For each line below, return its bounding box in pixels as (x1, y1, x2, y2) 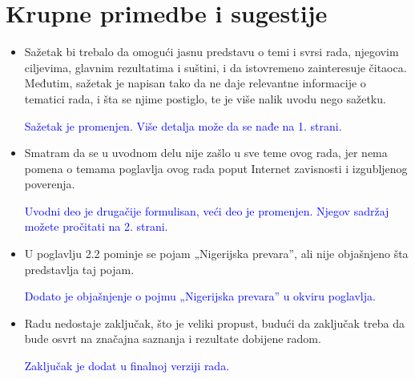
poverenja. (24, 175, 75, 192)
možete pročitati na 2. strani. (24, 218, 168, 235)
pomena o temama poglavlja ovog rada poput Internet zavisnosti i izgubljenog (24, 159, 408, 176)
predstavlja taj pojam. (24, 260, 135, 277)
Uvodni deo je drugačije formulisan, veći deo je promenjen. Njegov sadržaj (24, 202, 389, 219)
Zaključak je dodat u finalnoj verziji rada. (24, 357, 230, 374)
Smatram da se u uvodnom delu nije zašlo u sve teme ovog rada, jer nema (24, 144, 388, 161)
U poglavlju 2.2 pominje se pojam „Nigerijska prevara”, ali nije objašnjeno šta (24, 245, 409, 262)
